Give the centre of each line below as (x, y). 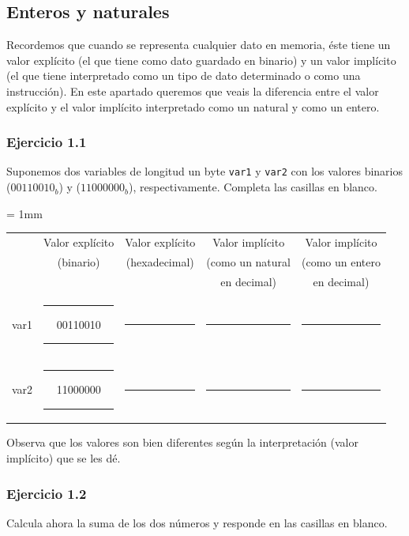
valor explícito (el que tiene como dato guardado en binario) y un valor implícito (201, 60)
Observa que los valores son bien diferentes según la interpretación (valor (182, 442)
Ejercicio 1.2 (47, 493)
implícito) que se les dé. (64, 458)
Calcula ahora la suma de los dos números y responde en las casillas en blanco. (197, 522)
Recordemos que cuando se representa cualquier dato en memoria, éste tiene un (199, 45)
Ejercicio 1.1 (47, 142)
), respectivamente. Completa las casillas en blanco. (253, 187)
